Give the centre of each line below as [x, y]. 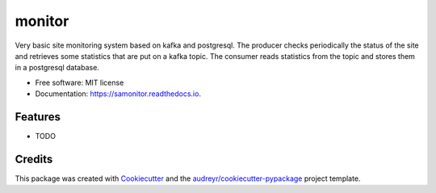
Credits [34, 159]
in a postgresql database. [57, 68]
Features [38, 117]
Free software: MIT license [80, 82]
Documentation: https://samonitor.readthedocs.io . [118, 94]
